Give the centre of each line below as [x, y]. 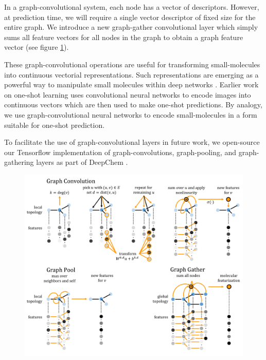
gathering [19, 162]
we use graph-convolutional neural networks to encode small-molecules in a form [131, 114]
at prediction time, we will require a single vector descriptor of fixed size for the [130, 17]
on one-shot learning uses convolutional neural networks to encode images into [128, 94]
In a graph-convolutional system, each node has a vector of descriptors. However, [132, 7]
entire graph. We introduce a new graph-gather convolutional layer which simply [131, 27]
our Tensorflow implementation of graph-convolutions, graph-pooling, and [120, 152]
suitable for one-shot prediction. [55, 125]
